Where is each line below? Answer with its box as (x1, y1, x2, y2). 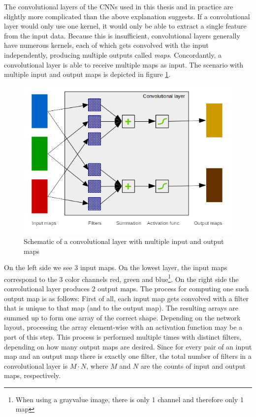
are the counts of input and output (140, 360, 246, 371)
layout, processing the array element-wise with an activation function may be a (4, 322, 243, 332)
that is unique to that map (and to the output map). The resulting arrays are (4, 303, 239, 313)
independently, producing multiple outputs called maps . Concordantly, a (4, 49, 222, 60)
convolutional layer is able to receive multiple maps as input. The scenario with (4, 59, 244, 69)
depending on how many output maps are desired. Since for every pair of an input (4, 341, 252, 351)
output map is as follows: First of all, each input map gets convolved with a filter (4, 293, 249, 303)
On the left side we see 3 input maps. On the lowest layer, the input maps (4, 262, 227, 273)
